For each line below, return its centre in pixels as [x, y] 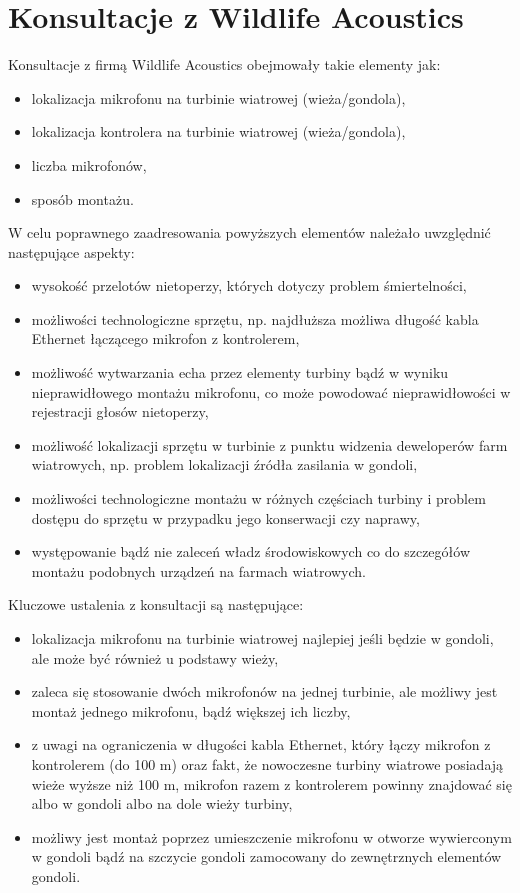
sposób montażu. [82, 198]
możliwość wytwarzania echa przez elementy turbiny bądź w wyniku [240, 372]
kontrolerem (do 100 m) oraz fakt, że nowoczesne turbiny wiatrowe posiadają [267, 763]
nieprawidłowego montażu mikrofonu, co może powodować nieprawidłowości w [271, 391]
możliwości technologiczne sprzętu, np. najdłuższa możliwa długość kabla [255, 318]
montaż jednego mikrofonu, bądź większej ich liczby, [191, 710]
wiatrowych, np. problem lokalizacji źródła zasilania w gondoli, [224, 464]
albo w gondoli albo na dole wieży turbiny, [162, 803]
